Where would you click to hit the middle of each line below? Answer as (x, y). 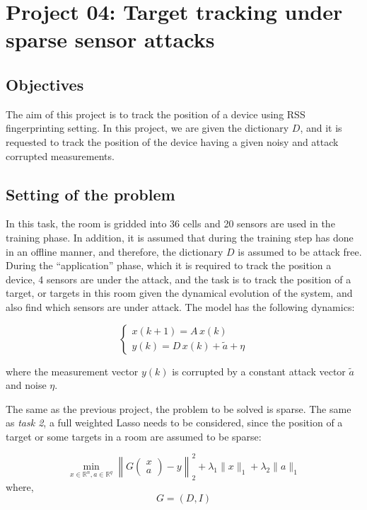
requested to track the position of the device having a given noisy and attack (172, 141)
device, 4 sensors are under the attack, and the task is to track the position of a (179, 279)
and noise (26, 385)
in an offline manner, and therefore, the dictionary (115, 251)
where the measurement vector (72, 371)
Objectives (45, 84)
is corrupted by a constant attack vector (259, 371)
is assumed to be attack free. (300, 251)
